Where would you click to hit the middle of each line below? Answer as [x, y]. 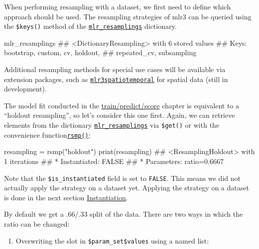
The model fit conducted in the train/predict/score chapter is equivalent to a [122, 105]
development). [25, 89]
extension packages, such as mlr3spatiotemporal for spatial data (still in [116, 79]
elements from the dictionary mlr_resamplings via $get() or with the [112, 125]
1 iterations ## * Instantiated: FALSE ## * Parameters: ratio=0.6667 [114, 161]
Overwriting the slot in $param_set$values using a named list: [112, 240]
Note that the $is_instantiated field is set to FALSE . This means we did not [122, 178]
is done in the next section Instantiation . [66, 197]
